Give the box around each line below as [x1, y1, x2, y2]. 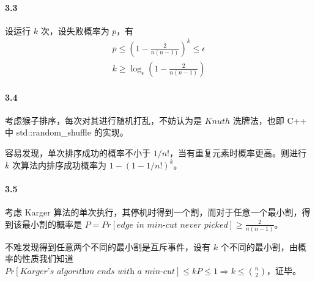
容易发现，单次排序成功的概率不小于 [5, 146, 150, 159]
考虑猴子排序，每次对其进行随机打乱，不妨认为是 [5, 114, 202, 126]
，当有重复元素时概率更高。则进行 [169, 146, 306, 159]
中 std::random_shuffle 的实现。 [5, 126, 128, 139]
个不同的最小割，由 [220, 240, 298, 253]
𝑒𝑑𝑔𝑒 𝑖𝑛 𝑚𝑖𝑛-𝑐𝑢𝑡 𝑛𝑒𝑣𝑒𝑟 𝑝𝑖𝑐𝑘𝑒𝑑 [116, 220, 228, 230]
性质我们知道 [21, 252, 73, 265]
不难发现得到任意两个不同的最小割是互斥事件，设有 [5, 240, 210, 253]
